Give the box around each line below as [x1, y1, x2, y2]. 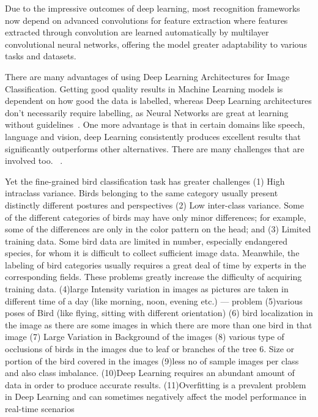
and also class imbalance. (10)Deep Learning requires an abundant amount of [5, 366, 295, 379]
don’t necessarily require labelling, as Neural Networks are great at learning [5, 106, 289, 119]
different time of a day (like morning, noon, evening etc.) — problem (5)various [5, 294, 303, 307]
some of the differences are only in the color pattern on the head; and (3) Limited [5, 223, 311, 235]
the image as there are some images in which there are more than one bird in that [5, 318, 312, 331]
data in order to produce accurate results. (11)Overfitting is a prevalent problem [5, 378, 306, 391]
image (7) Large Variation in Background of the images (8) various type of [5, 330, 284, 343]
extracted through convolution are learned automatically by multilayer [5, 26, 269, 39]
